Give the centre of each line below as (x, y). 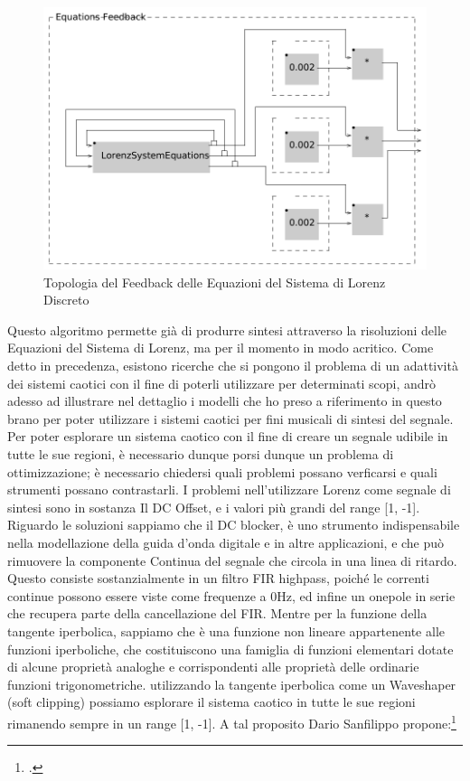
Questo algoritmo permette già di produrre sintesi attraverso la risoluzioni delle (227, 329)
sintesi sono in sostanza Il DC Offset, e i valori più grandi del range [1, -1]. (214, 507)
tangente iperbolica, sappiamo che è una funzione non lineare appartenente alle (226, 630)
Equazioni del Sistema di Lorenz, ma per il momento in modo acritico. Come (221, 348)
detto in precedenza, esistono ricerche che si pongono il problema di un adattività (233, 366)
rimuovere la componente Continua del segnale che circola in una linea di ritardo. (232, 560)
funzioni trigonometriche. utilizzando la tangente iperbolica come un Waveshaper (232, 684)
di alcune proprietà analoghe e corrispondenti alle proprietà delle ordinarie (213, 667)
